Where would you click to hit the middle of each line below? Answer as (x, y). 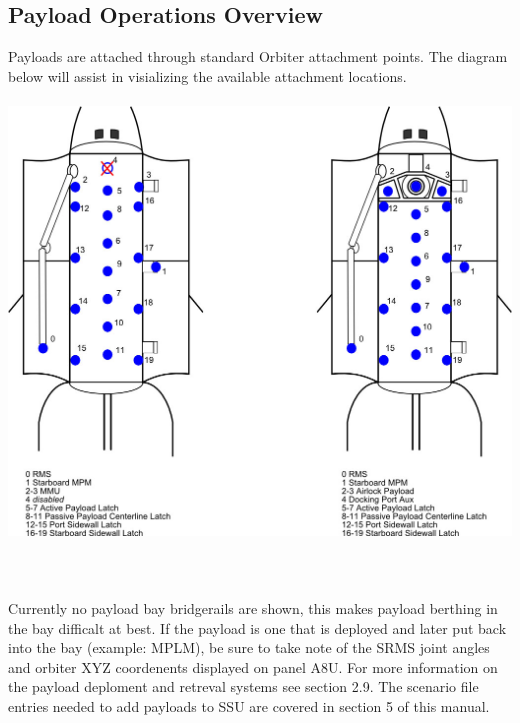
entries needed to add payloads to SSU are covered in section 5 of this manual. (249, 706)
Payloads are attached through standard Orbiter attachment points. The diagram (258, 56)
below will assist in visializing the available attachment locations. (207, 75)
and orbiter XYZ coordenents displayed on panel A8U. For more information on (253, 666)
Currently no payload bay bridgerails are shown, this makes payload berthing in (253, 608)
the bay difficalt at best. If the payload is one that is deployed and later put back (257, 627)
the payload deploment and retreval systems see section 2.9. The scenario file (243, 686)
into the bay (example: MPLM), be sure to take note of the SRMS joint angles (249, 647)
